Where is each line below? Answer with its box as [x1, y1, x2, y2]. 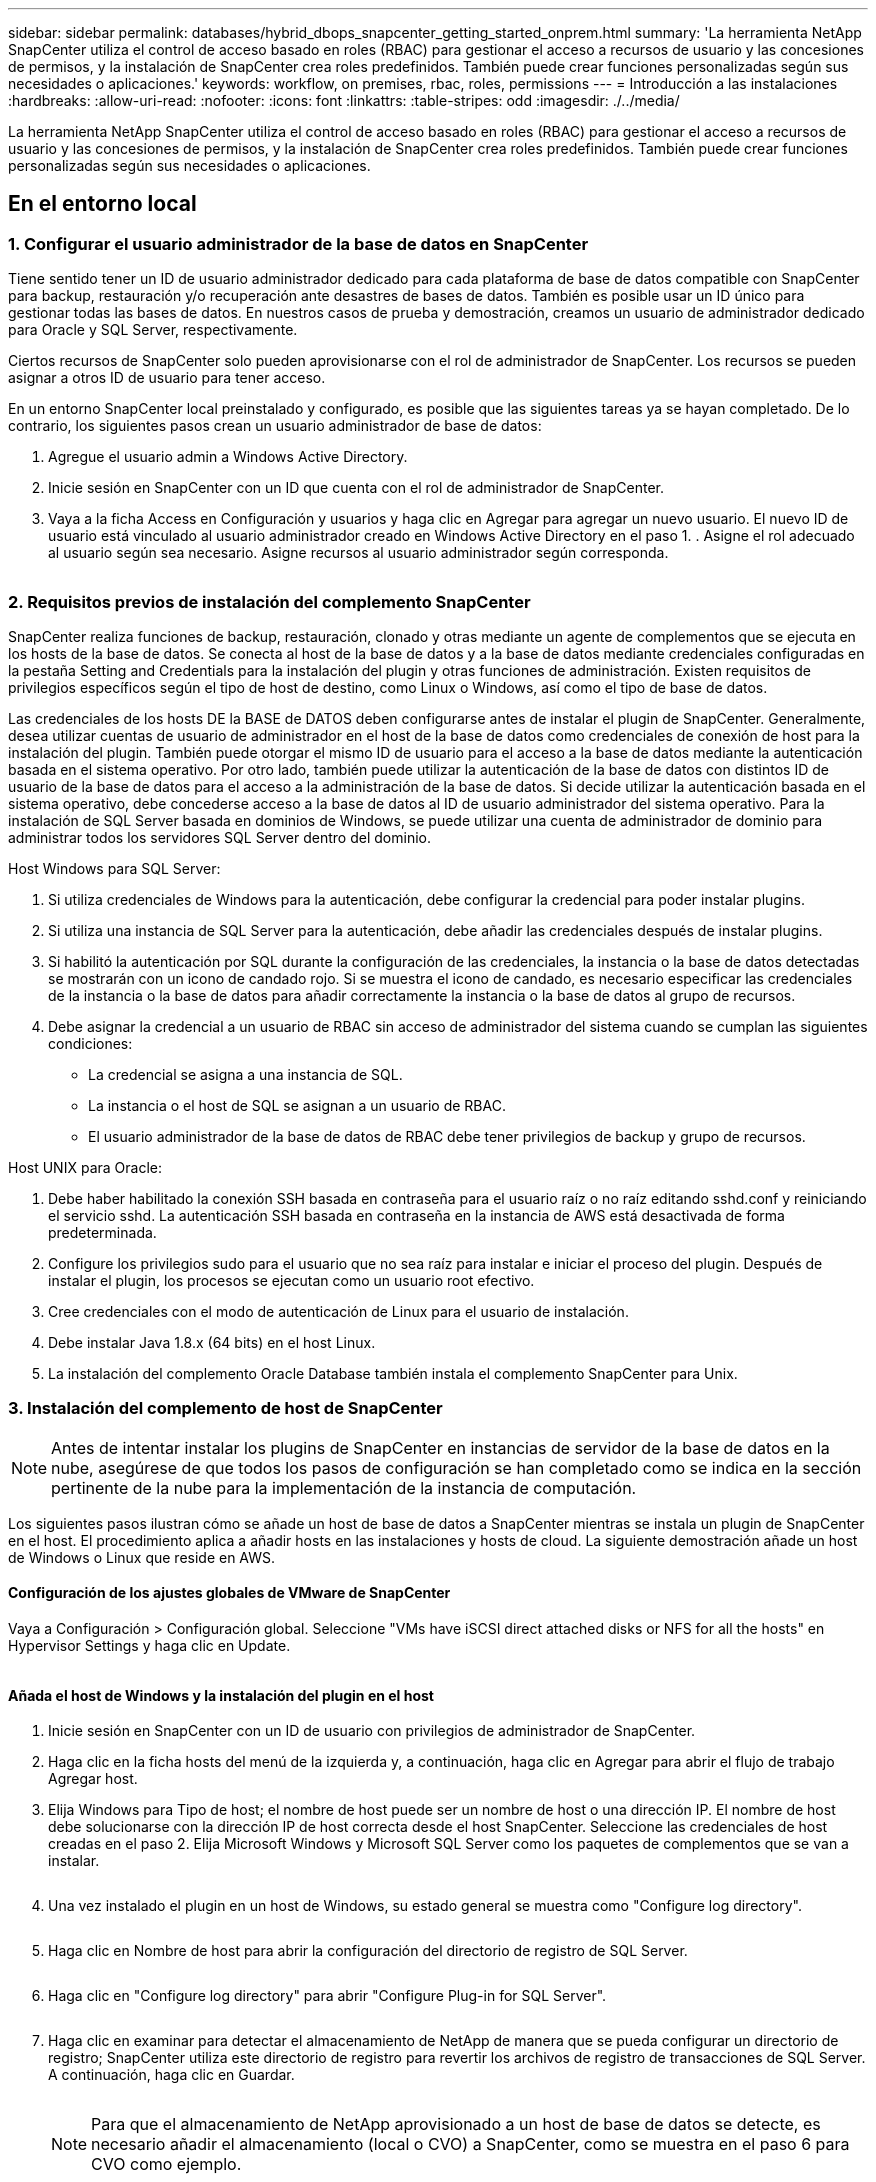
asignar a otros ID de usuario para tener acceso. [8, 369, 326, 387]
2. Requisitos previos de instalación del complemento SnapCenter [8, 591, 531, 612]
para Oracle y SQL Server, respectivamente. [8, 321, 298, 339]
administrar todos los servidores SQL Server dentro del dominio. [8, 828, 431, 846]
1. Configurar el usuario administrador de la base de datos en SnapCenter [8, 233, 589, 254]
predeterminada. [48, 1223, 157, 1241]
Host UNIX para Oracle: [8, 1158, 162, 1176]
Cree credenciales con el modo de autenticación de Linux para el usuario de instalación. [48, 1302, 629, 1320]
